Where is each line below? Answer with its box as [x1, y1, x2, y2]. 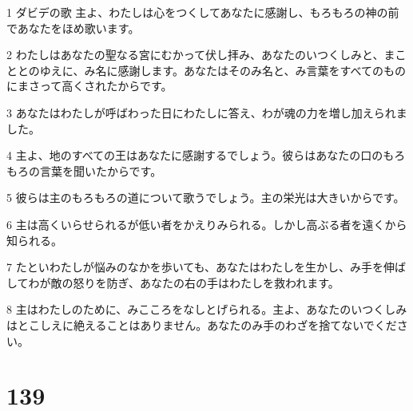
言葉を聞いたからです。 [39, 162, 162, 179]
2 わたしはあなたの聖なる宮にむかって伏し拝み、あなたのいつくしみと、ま [6, 46, 395, 63]
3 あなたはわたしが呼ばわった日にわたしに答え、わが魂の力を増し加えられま [6, 104, 407, 121]
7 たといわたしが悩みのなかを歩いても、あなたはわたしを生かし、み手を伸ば [6, 259, 407, 275]
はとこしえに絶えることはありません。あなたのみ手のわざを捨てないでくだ [6, 316, 397, 333]
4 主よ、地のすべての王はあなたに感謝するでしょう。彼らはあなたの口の [6, 147, 383, 164]
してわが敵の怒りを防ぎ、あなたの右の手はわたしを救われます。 [6, 274, 340, 290]
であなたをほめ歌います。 [6, 19, 140, 36]
